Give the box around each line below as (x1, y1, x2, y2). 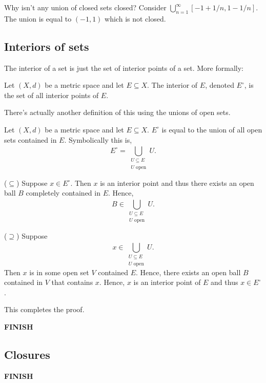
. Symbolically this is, (64, 134, 132, 145)
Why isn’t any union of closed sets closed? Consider (4, 2, 167, 12)
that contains (51, 277, 93, 288)
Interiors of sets (4, 38, 89, 54)
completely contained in (26, 187, 100, 198)
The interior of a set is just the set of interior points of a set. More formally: (4, 62, 243, 73)
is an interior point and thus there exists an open (100, 177, 254, 188)
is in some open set (29, 266, 89, 277)
